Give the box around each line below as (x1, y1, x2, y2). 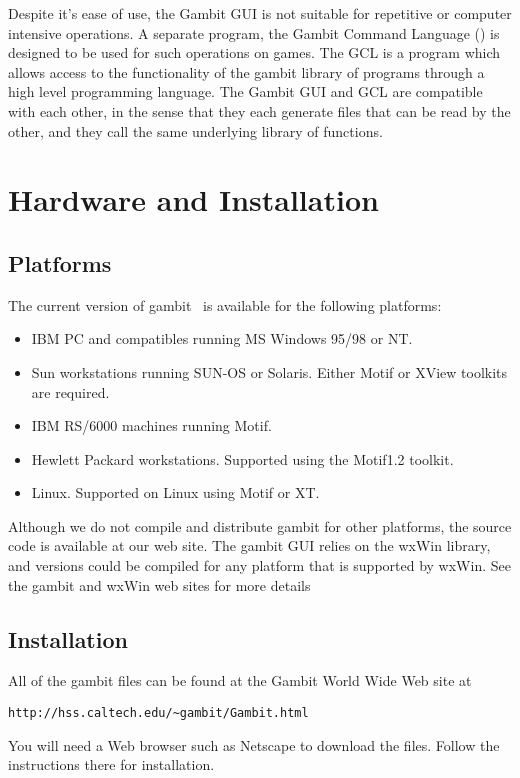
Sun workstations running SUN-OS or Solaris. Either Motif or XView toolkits (31, 361, 508, 382)
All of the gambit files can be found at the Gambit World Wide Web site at (8, 670, 472, 691)
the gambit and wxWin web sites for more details (8, 574, 311, 595)
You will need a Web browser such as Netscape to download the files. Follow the (8, 734, 500, 755)
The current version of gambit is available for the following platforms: (8, 294, 442, 315)
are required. (31, 381, 110, 402)
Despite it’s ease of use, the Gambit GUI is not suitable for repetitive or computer (8, 3, 512, 23)
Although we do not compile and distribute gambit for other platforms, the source (8, 515, 512, 536)
